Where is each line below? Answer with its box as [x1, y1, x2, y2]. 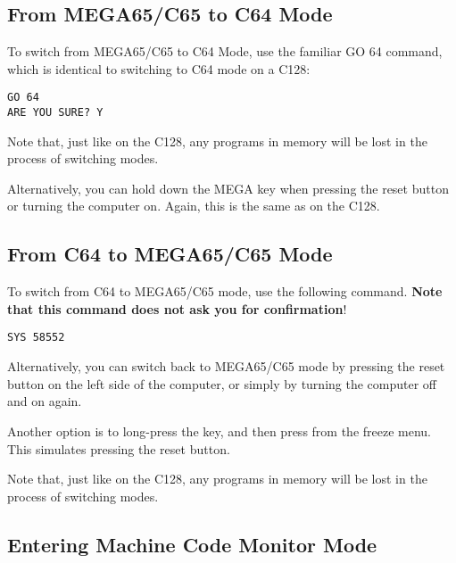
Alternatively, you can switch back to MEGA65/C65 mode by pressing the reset [7, 357, 445, 376]
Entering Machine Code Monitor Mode [7, 530, 377, 558]
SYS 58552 [7, 331, 65, 344]
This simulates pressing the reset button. [7, 439, 230, 458]
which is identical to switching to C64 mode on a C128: [7, 59, 311, 78]
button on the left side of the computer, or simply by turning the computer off [7, 374, 436, 393]
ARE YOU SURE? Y [7, 106, 104, 120]
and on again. [7, 392, 82, 410]
